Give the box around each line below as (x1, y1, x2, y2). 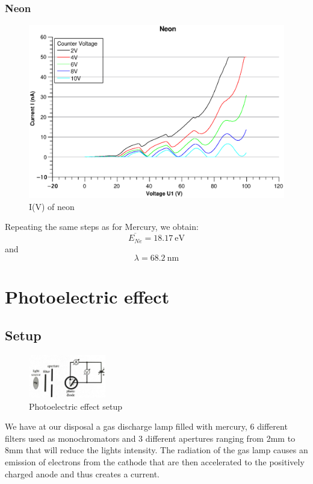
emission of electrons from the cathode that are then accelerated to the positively (5, 455, 305, 468)
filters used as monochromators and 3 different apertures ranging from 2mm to (5, 431, 296, 444)
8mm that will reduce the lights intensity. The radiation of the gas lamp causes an (5, 444, 308, 456)
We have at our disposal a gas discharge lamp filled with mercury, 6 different (5, 420, 288, 433)
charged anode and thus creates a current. (5, 467, 160, 480)
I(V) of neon (29, 200, 75, 212)
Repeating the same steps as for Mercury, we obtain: (5, 220, 199, 233)
